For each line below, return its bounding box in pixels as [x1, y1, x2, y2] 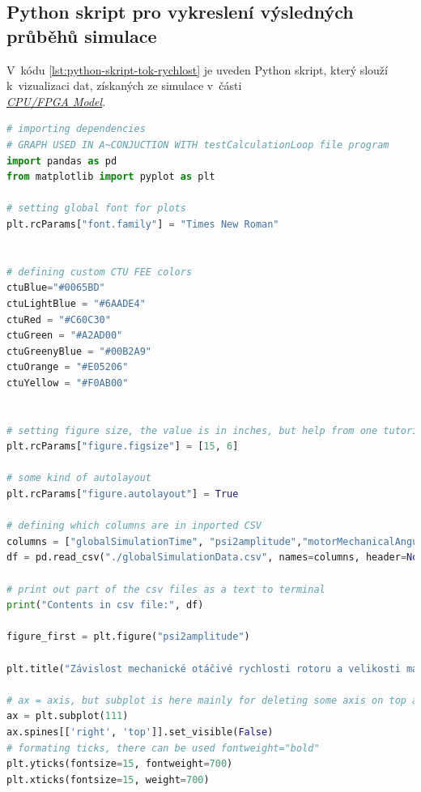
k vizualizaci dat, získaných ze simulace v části [6, 77, 242, 94]
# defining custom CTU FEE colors [6, 266, 193, 278]
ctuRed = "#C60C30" [6, 313, 111, 326]
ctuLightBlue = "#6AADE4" [6, 297, 146, 309]
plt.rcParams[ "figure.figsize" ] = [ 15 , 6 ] [6, 441, 239, 453]
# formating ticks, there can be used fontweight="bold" [6, 742, 320, 754]
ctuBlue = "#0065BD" [6, 282, 105, 294]
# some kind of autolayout [6, 472, 151, 484]
